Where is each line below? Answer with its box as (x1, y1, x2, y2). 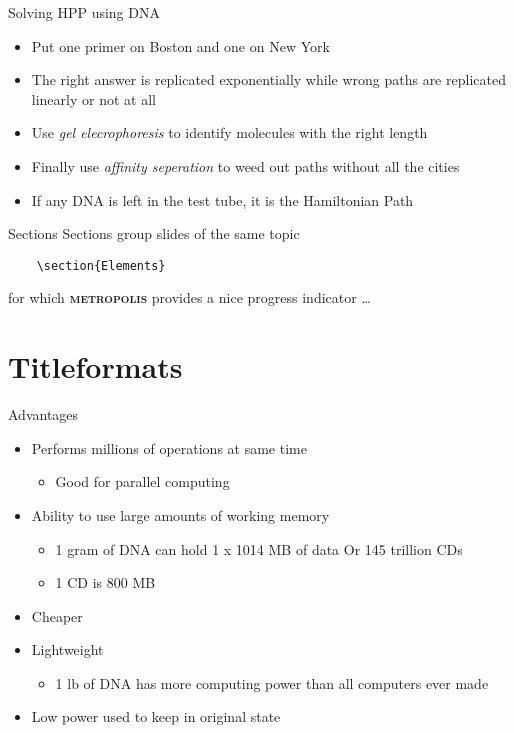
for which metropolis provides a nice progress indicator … (8, 287, 371, 308)
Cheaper (31, 605, 83, 626)
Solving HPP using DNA (8, 2, 160, 22)
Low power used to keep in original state (31, 706, 281, 727)
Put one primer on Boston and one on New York (31, 35, 330, 56)
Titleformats (8, 346, 183, 387)
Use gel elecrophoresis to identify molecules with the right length (31, 122, 428, 143)
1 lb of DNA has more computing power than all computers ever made (55, 672, 489, 693)
